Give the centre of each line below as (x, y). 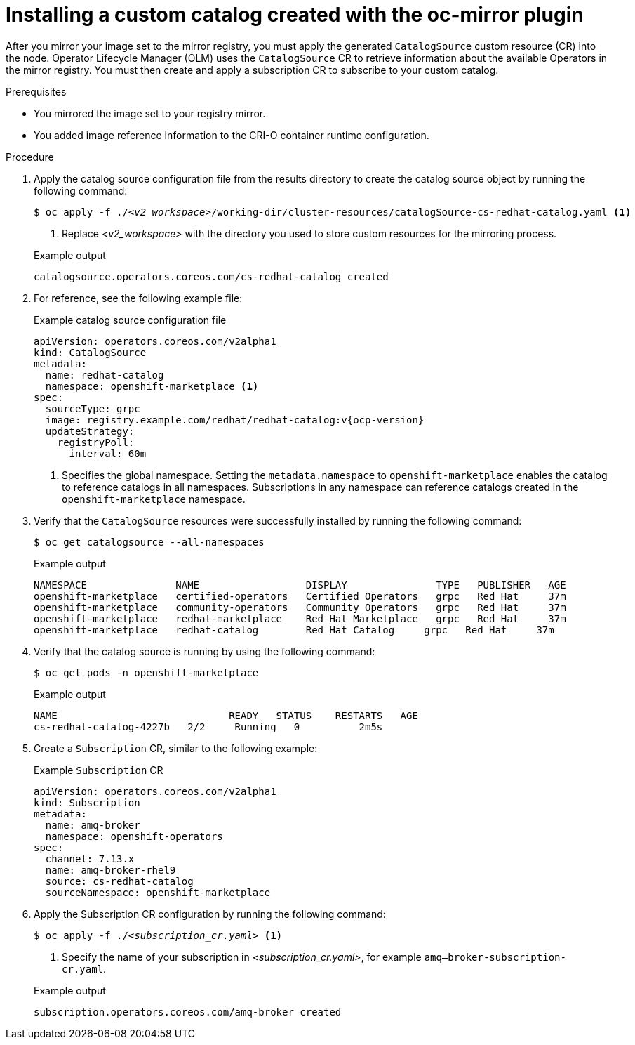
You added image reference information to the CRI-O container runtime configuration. (232, 135)
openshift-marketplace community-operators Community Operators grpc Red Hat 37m (300, 607)
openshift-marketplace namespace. (154, 499)
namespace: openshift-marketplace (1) (152, 386)
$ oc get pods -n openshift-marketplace (146, 672)
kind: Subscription (87, 802)
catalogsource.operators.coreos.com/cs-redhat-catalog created (211, 276)
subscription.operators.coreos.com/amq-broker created (188, 1012)
